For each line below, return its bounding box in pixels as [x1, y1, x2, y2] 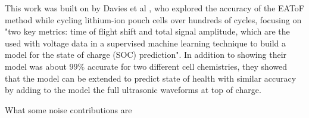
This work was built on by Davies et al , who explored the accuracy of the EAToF [5, 2, 304, 14]
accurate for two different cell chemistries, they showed [87, 60, 288, 72]
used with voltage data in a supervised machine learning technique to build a [5, 36, 286, 49]
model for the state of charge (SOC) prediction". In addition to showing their [5, 48, 287, 61]
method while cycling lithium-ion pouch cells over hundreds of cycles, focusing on [5, 13, 302, 26]
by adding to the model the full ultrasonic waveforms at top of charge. [5, 83, 261, 96]
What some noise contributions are [5, 103, 132, 116]
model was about [5, 60, 67, 72]
